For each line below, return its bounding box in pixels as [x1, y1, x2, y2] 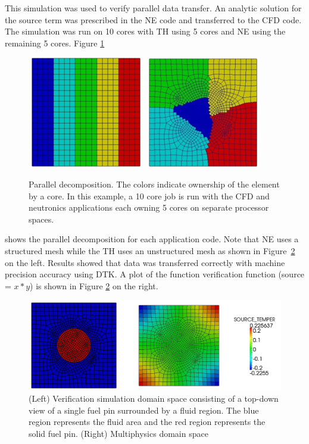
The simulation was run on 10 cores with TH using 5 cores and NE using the [5, 25, 286, 37]
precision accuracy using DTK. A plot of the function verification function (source [5, 268, 305, 280]
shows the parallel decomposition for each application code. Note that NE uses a [5, 233, 299, 245]
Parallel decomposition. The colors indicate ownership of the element [29, 178, 280, 190]
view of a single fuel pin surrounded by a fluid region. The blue [29, 404, 259, 416]
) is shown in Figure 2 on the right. [30, 279, 158, 292]
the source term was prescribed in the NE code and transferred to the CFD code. [5, 13, 302, 26]
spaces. [29, 212, 54, 225]
